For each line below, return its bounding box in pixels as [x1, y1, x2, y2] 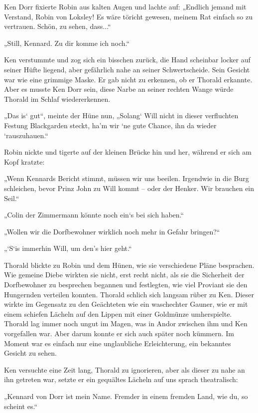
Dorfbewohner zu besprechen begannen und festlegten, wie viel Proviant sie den [4, 279, 248, 290]
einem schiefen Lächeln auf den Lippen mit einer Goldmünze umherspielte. [4, 308, 232, 319]
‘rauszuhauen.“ [4, 130, 48, 140]
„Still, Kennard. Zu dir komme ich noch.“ [4, 37, 130, 48]
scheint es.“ [4, 401, 38, 411]
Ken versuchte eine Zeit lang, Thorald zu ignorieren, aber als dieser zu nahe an [4, 364, 245, 375]
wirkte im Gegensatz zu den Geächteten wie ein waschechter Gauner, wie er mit [4, 299, 248, 309]
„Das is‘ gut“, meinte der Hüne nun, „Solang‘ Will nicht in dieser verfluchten [4, 110, 239, 121]
